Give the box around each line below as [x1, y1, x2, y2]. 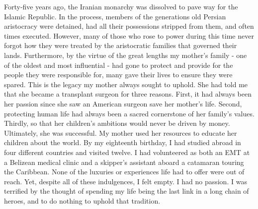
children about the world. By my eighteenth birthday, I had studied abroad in [4, 137, 241, 148]
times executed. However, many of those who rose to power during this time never [4, 30, 254, 41]
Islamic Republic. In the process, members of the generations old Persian [4, 11, 226, 21]
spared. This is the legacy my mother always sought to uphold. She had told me [4, 79, 248, 89]
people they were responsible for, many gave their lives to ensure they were [4, 69, 233, 80]
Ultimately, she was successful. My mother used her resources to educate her [4, 127, 237, 138]
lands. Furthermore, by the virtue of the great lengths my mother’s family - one [4, 50, 247, 60]
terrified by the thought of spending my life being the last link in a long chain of [4, 186, 249, 196]
